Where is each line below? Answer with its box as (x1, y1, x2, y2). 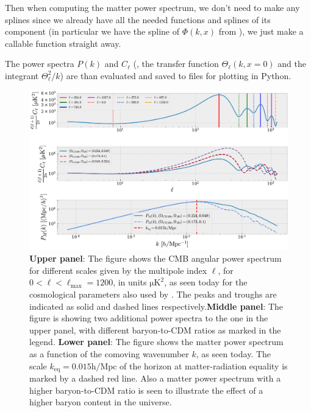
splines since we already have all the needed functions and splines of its (5, 13, 271, 26)
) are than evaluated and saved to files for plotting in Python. (60, 69, 291, 82)
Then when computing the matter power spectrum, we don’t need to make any (5, 1, 300, 13)
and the (277, 57, 307, 70)
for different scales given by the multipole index (29, 264, 207, 276)
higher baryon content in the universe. (29, 396, 172, 408)
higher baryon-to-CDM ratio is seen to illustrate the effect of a (29, 383, 263, 396)
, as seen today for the (164, 276, 248, 288)
